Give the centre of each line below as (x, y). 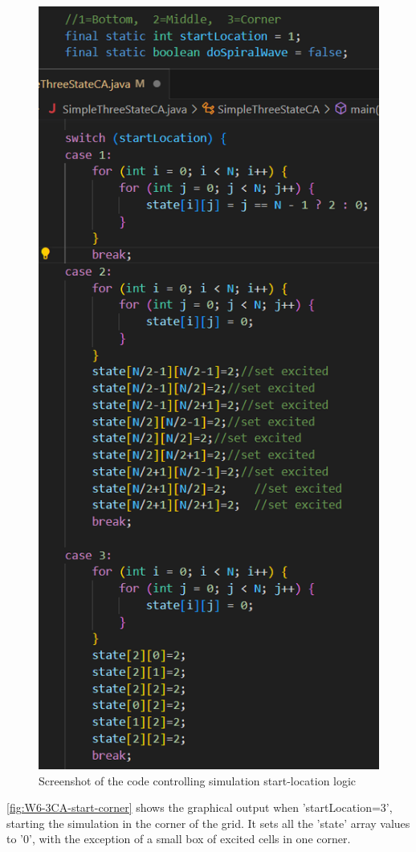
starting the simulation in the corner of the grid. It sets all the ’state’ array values (208, 823)
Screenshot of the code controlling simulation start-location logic (198, 780)
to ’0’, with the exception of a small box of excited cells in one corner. (179, 839)
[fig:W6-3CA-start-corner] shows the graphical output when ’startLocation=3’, (200, 807)
